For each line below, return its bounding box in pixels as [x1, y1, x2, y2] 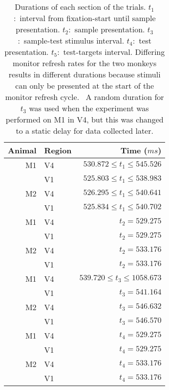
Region [44, 145, 72, 156]
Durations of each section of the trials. [15, 1, 146, 12]
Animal [8, 145, 37, 156]
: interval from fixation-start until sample [13, 12, 156, 24]
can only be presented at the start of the [15, 80, 154, 91]
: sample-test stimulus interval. [18, 35, 125, 46]
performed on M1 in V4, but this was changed [5, 114, 164, 125]
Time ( [120, 145, 148, 156]
